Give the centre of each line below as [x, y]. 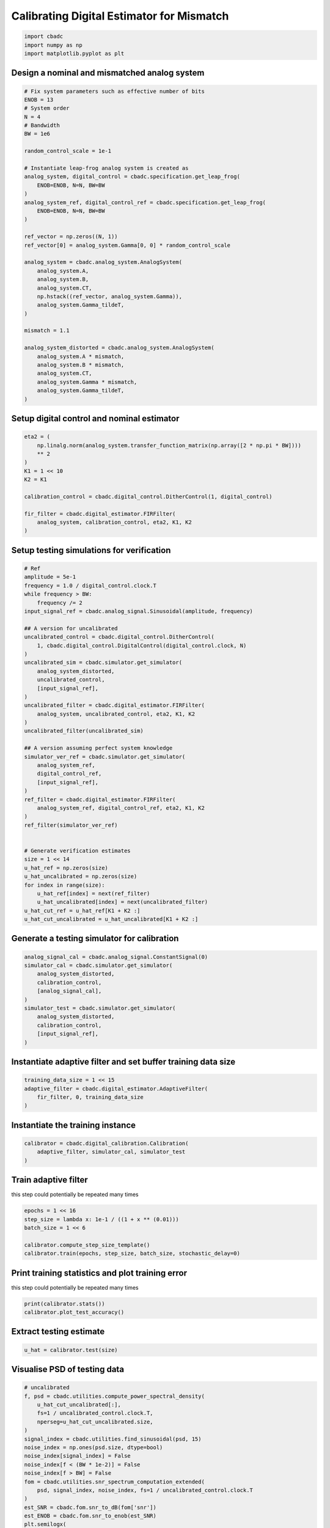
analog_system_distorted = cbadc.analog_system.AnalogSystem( [119, 348]
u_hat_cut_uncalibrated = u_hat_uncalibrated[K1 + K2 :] [111, 919]
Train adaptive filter [50, 1180]
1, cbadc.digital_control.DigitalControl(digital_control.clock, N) [142, 645]
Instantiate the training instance [73, 1125]
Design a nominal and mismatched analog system [108, 73]
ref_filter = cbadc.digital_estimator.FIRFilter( [100, 799]
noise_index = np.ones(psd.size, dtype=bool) [94, 1447]
